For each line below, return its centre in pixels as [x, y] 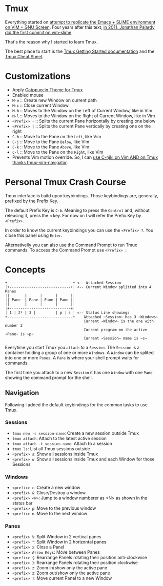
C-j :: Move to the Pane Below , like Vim [51, 142]
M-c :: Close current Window [41, 105]
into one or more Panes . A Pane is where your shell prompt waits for [72, 357]
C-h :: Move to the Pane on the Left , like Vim [57, 136]
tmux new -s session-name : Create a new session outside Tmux [75, 433]
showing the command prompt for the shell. [49, 377]
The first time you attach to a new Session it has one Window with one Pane [79, 372]
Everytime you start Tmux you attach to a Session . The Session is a [72, 347]
